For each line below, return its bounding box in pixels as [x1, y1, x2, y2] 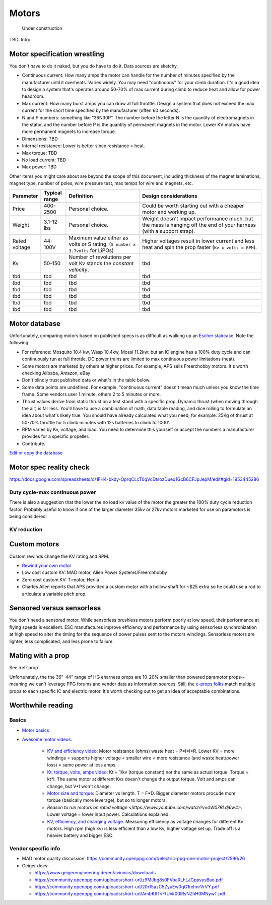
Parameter [12, 192, 38, 200]
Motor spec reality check [9, 463, 90, 472]
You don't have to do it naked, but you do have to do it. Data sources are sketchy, [9, 63, 178, 69]
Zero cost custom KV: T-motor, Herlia [22, 576, 99, 583]
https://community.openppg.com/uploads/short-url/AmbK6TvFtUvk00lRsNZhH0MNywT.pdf [34, 891, 226, 897]
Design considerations [142, 192, 197, 200]
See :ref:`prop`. [9, 665, 41, 671]
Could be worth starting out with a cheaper [142, 202, 244, 209]
